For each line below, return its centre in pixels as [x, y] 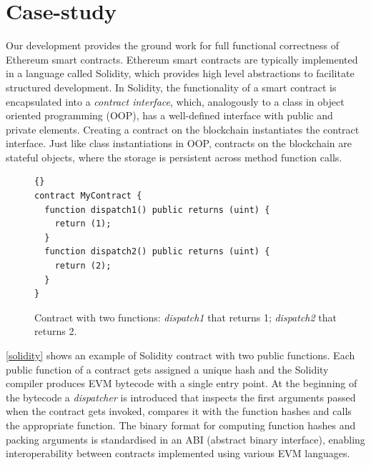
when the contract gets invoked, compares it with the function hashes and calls [179, 411]
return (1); [83, 224]
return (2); [83, 266]
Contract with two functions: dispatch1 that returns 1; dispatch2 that [185, 317]
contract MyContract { [88, 196]
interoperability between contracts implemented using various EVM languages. [178, 453]
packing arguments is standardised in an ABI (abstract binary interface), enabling [185, 439]
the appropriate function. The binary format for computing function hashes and [181, 425]
